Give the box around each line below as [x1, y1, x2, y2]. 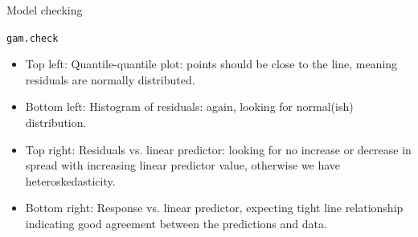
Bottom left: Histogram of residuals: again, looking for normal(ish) [25, 98, 354, 115]
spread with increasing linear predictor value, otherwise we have [25, 157, 341, 174]
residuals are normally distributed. [25, 71, 195, 88]
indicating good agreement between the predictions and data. [25, 215, 327, 231]
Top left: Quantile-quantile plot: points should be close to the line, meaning [25, 55, 398, 72]
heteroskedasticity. [25, 172, 116, 189]
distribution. [25, 114, 87, 131]
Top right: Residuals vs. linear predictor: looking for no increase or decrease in [25, 141, 412, 157]
